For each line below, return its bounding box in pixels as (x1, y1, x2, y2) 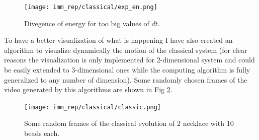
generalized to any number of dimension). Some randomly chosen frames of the (4, 74, 247, 85)
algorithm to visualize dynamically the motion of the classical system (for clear (4, 44, 247, 55)
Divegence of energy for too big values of (24, 18, 149, 28)
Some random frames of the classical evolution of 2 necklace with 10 (24, 118, 234, 128)
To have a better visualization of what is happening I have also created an (4, 35, 233, 45)
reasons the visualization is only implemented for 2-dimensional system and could (4, 54, 255, 65)
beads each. (24, 128, 60, 138)
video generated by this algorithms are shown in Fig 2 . (4, 84, 172, 95)
